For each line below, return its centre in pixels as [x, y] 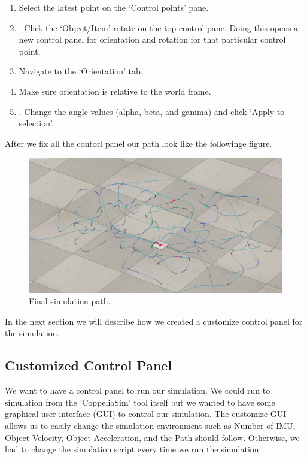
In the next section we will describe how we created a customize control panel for [154, 321]
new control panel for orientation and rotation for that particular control [152, 39]
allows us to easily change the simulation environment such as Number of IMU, [150, 425]
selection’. [36, 123]
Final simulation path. [70, 301]
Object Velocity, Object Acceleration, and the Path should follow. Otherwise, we [152, 437]
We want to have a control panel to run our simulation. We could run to [138, 390]
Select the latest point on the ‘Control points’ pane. [114, 7]
